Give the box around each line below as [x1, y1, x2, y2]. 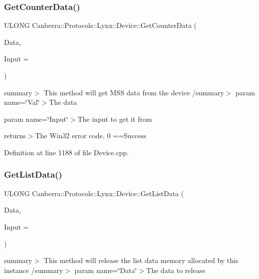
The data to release [146, 265, 206, 275]
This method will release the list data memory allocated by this [43, 255, 239, 266]
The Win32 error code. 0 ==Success [35, 130, 147, 141]
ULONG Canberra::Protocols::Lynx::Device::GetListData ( [4, 188, 184, 198]
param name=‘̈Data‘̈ [74, 265, 137, 275]
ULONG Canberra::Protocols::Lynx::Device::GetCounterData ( [4, 20, 197, 30]
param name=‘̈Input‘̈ [4, 113, 68, 124]
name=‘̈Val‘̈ [4, 97, 40, 107]
